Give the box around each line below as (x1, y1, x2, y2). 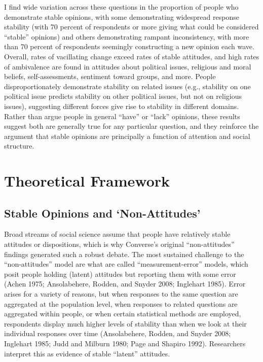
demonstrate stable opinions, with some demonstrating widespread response (4, 11, 239, 22)
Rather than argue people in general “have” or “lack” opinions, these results (4, 111, 240, 121)
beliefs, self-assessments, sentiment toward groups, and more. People (4, 71, 216, 82)
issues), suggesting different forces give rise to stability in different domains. (4, 100, 239, 111)
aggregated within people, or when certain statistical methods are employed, (4, 308, 241, 319)
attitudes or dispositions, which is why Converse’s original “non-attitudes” (4, 239, 235, 249)
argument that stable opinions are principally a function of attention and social (4, 130, 250, 141)
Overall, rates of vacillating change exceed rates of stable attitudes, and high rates (4, 51, 259, 61)
